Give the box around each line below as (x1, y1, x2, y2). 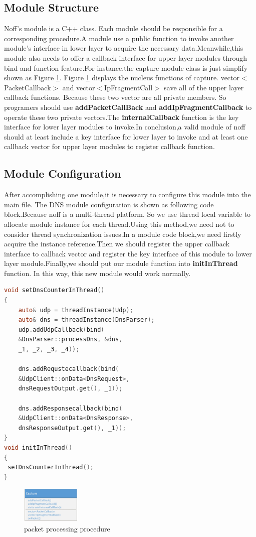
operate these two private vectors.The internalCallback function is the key (4, 111, 239, 122)
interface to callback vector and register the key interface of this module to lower (4, 248, 252, 258)
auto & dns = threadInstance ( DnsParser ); (18, 316, 155, 324)
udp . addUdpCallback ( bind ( (18, 326, 105, 333)
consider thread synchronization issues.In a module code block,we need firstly (4, 228, 241, 239)
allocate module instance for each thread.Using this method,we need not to (4, 218, 234, 229)
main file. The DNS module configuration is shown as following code (4, 199, 214, 209)
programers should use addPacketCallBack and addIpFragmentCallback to (4, 101, 252, 112)
